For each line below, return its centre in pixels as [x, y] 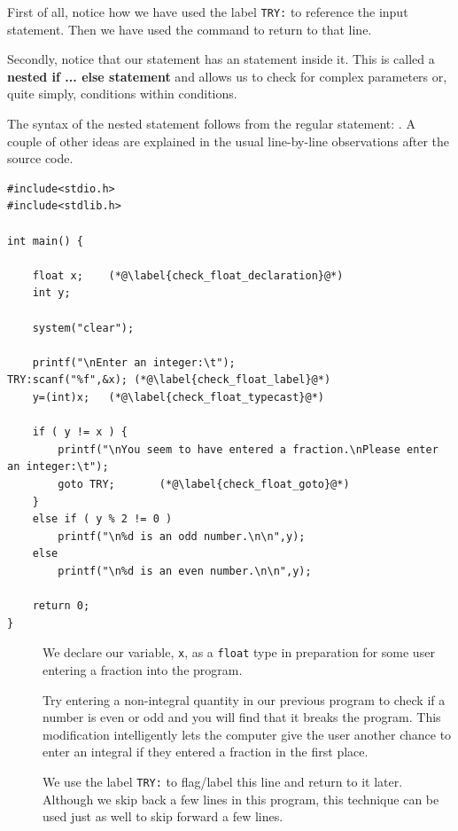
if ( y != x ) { [80, 432]
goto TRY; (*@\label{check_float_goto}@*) [204, 484]
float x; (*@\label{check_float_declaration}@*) [188, 275]
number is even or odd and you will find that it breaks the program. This [242, 717]
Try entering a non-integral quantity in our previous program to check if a [244, 699]
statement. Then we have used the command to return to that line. [190, 29]
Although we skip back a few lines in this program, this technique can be [241, 799]
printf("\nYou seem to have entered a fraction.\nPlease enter [248, 449]
